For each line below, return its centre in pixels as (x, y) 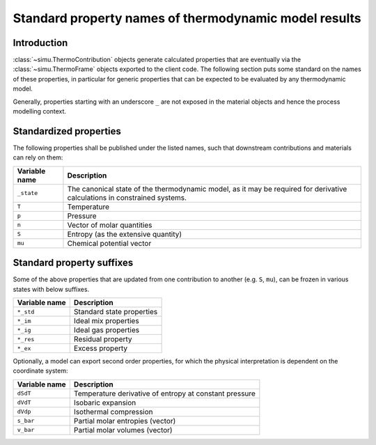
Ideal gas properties (106, 330)
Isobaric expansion (105, 403)
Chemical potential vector (109, 243)
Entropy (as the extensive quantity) (125, 234)
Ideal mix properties (106, 321)
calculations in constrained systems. (127, 197)
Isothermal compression (113, 412)
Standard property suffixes (73, 263)
